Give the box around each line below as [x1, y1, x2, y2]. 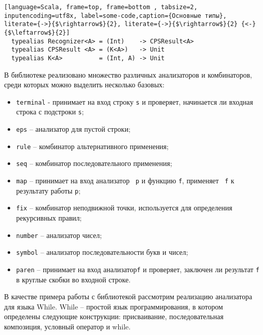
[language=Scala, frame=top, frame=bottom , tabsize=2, [4, 4, 198, 11]
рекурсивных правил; [16, 212, 82, 223]
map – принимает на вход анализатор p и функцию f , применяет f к [16, 175, 234, 186]
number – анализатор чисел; [16, 229, 102, 240]
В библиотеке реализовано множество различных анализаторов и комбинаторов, [4, 69, 252, 80]
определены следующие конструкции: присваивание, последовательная [4, 311, 224, 322]
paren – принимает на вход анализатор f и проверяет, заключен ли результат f [16, 264, 260, 274]
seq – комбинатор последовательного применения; [16, 158, 172, 169]
